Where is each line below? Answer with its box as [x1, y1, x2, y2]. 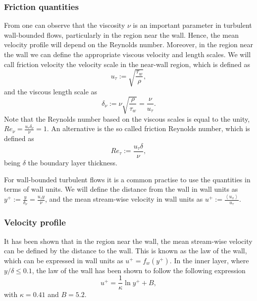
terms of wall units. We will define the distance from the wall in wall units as [4, 184, 238, 194]
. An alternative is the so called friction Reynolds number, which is [47, 123, 250, 134]
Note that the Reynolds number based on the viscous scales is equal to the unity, [4, 113, 250, 124]
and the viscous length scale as [4, 86, 98, 96]
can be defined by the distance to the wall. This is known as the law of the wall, [4, 245, 247, 256]
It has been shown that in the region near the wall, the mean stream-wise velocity [4, 235, 253, 246]
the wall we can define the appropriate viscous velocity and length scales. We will [4, 49, 251, 59]
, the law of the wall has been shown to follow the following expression [32, 265, 246, 275]
